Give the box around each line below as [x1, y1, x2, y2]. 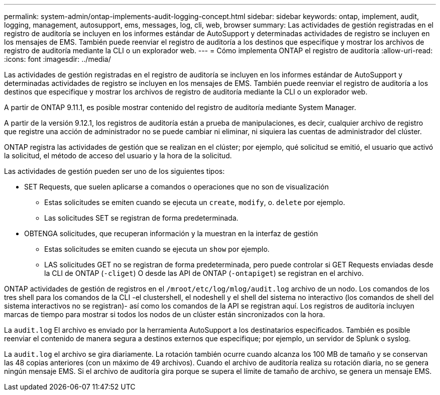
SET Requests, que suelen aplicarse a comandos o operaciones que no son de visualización [24, 182, 329, 191]
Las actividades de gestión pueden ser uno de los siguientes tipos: [4, 167, 225, 175]
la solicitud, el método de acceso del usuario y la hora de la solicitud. [4, 151, 232, 160]
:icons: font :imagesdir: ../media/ [4, 55, 111, 63]
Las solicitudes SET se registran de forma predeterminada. [44, 214, 239, 222]
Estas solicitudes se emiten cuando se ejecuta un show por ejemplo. [44, 245, 270, 253]
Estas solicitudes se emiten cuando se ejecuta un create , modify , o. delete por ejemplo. [44, 198, 345, 207]
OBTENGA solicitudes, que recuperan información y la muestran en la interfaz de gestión [24, 229, 318, 238]
